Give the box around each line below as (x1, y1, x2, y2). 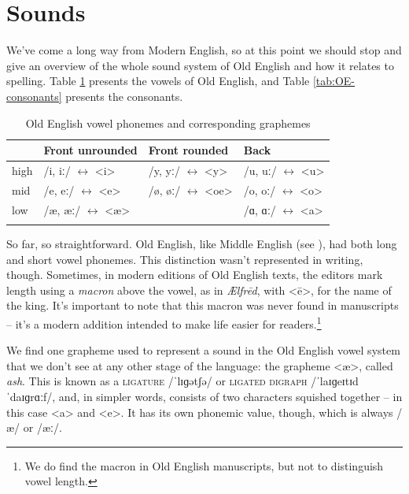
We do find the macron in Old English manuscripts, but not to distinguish (24, 457, 384, 474)
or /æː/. (23, 419, 62, 436)
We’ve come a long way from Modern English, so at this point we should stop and (6, 42, 402, 58)
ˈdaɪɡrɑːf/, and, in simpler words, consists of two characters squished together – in (6, 388, 403, 404)
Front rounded (148, 142, 229, 158)
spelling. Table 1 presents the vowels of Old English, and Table (6, 72, 310, 89)
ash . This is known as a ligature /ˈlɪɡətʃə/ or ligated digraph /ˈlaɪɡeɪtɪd (6, 373, 359, 389)
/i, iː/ (43, 162, 71, 178)
